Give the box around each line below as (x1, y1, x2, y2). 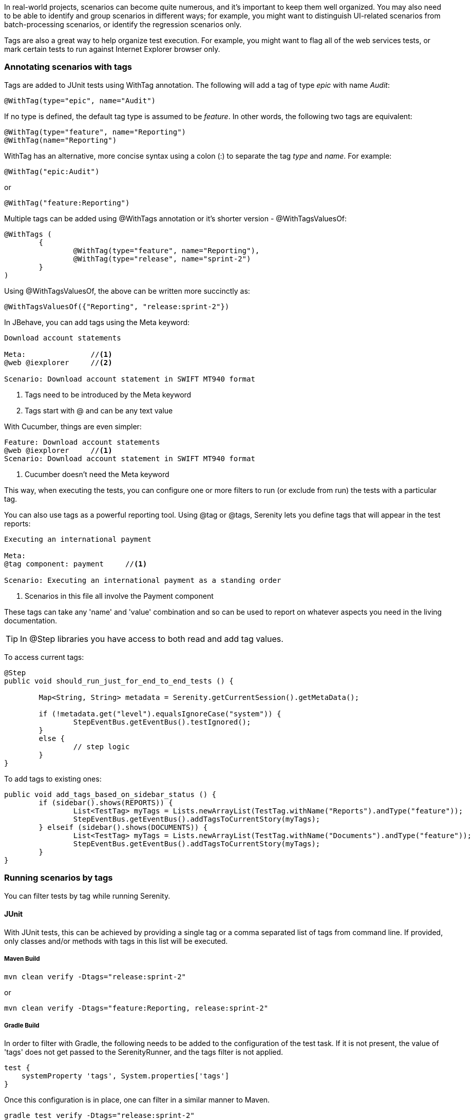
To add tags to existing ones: (4, 774, 102, 783)
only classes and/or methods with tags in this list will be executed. (4, 936, 228, 945)
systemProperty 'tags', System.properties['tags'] (21, 1072, 230, 1080)
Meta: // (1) (4, 350, 112, 358)
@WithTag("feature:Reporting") (4, 198, 130, 207)
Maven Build (4, 955, 40, 963)
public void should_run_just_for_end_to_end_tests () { (4, 676, 234, 685)
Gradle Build (4, 1021, 40, 1029)
